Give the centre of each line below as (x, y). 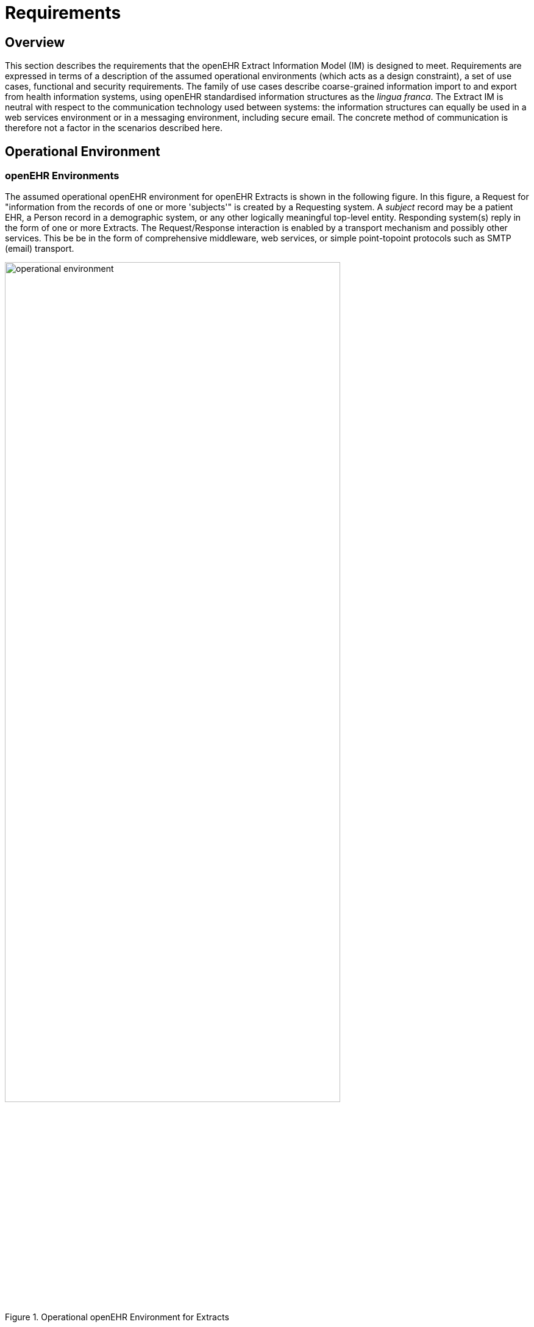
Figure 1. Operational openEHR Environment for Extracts (117, 1317)
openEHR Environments (62, 176)
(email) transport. (40, 249)
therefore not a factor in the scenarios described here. (114, 128)
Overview (35, 42)
